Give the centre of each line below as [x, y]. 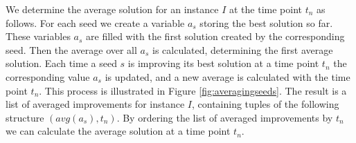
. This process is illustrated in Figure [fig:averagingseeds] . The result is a [193, 90]
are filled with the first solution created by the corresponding [215, 36]
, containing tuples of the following [266, 104]
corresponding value [48, 76]
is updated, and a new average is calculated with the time [228, 76]
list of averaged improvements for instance [95, 104]
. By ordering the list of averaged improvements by [225, 117]
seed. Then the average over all [71, 49]
